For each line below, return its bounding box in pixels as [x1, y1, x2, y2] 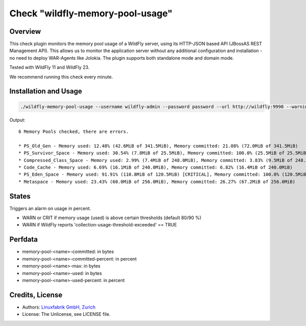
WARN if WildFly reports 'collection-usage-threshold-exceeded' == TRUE [22, 222, 177, 228]
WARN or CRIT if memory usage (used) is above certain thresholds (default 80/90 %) [22, 215, 201, 221]
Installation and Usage [9, 87, 83, 96]
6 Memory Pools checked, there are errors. [18, 129, 129, 134]
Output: [9, 117, 25, 123]
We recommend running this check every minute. [9, 74, 113, 80]
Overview [9, 27, 41, 36]
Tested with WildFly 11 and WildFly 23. [9, 64, 90, 71]
